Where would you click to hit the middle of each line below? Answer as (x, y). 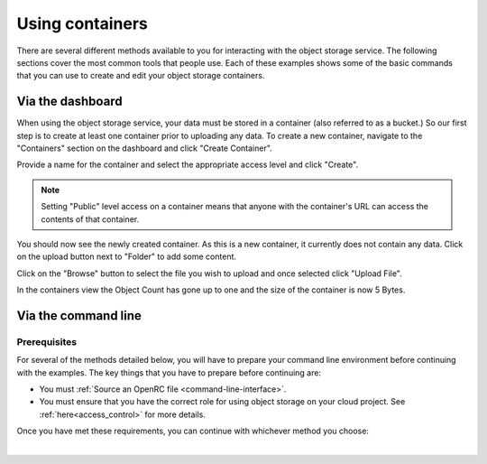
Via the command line (79, 316)
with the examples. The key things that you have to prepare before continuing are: (169, 372)
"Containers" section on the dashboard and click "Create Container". (144, 148)
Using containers (83, 23)
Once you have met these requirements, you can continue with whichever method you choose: (193, 431)
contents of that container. (90, 219)
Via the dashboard (69, 102)
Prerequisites (46, 341)
